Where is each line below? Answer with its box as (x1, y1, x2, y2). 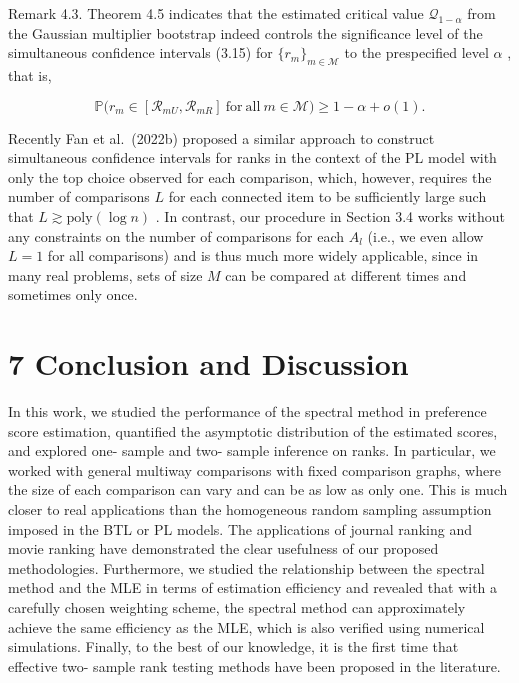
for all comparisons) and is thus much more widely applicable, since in (47, 245, 479, 266)
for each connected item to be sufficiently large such (168, 186, 487, 207)
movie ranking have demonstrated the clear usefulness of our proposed (8, 538, 439, 559)
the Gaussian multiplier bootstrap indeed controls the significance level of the (8, 22, 483, 43)
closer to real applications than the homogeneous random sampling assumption (8, 499, 492, 520)
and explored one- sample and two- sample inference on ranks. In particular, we (8, 440, 496, 461)
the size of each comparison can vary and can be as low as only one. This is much (8, 479, 508, 500)
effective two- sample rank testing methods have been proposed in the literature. (8, 655, 501, 676)
